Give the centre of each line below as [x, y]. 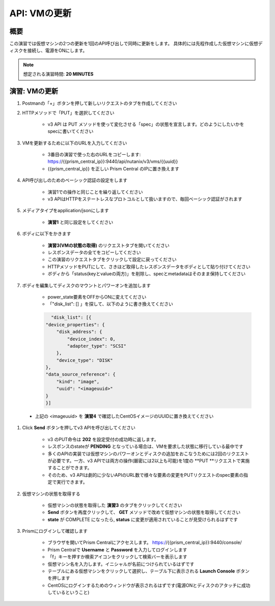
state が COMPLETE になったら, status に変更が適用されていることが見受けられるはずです [143, 520]
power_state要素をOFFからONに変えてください [97, 297]
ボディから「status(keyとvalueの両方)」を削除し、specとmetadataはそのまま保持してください [147, 274]
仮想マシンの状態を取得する [51, 494]
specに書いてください [71, 131]
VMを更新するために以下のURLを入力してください [75, 143]
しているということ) [68, 592]
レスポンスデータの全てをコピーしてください [94, 252]
